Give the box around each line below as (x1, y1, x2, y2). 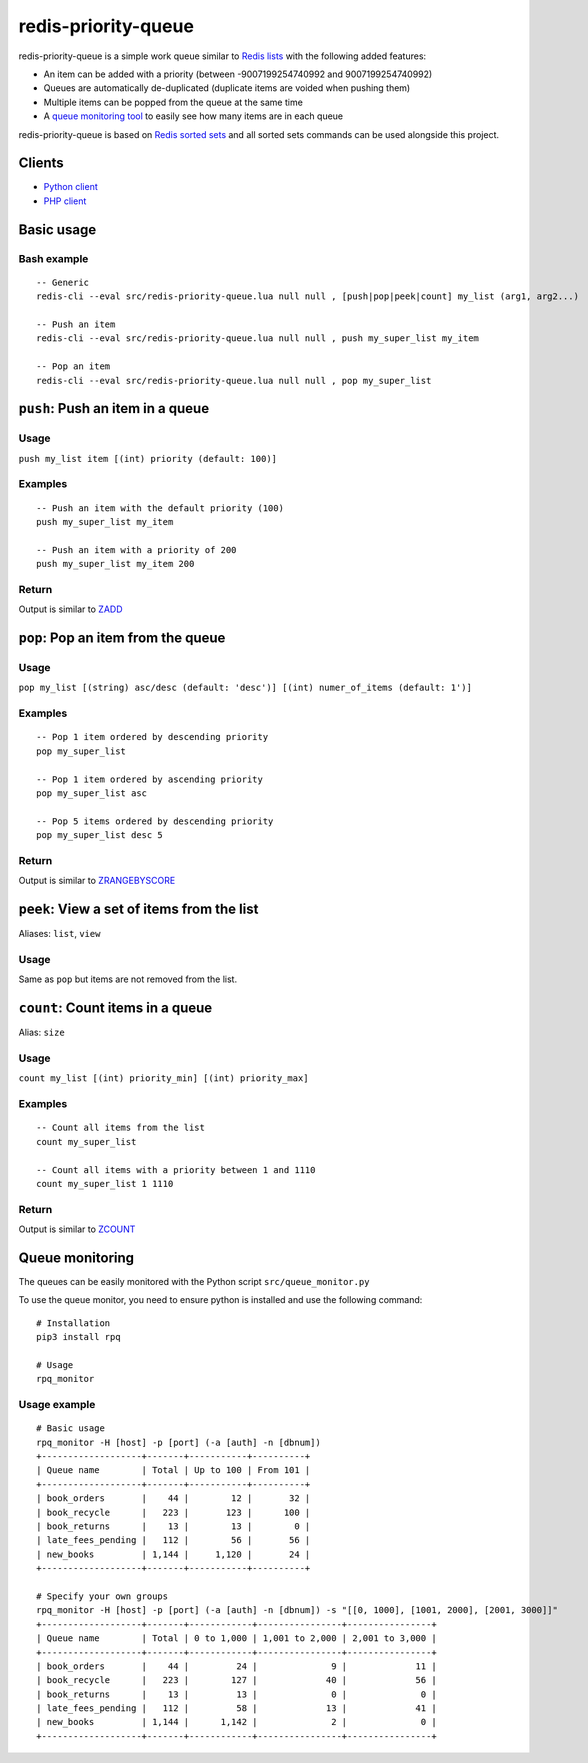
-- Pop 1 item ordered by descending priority (36, 731, 269, 743)
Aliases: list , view (18, 928, 101, 940)
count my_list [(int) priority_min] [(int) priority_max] (18, 1073, 309, 1084)
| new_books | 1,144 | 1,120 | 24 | (36, 1548, 311, 1560)
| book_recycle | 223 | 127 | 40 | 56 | (36, 1675, 437, 1686)
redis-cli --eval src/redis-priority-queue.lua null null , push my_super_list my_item (36, 333, 480, 344)
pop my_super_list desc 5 (36, 830, 164, 841)
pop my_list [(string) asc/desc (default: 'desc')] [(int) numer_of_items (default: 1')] (18, 682, 472, 694)
